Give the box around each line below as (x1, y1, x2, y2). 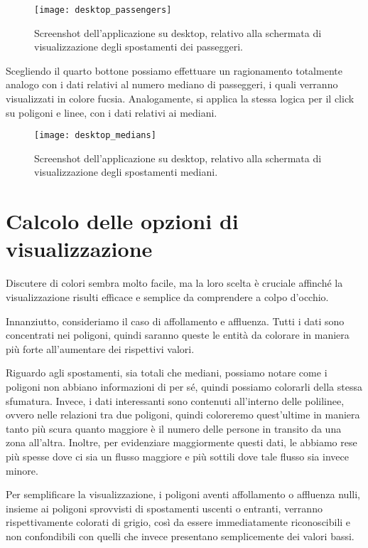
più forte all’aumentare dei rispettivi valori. (6, 341, 195, 356)
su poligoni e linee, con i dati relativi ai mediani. (6, 105, 217, 120)
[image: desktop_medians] (34, 130, 156, 141)
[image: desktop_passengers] (34, 5, 172, 15)
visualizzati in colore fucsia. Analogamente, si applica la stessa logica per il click (6, 91, 355, 106)
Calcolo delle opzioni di (6, 206, 239, 236)
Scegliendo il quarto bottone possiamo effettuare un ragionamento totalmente (6, 63, 342, 78)
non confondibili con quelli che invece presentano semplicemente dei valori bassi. (6, 528, 355, 543)
